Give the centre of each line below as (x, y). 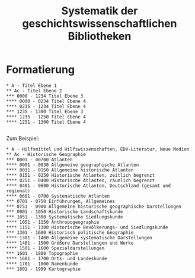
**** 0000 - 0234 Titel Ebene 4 (46, 101)
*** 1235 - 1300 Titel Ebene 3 (45, 111)
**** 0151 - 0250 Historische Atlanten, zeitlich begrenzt (81, 175)
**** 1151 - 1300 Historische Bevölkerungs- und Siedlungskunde (87, 227)
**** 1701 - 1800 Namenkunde (42, 264)
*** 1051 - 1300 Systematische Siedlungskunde (65, 217)
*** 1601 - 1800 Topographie (42, 253)
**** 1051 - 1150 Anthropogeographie (53, 222)
